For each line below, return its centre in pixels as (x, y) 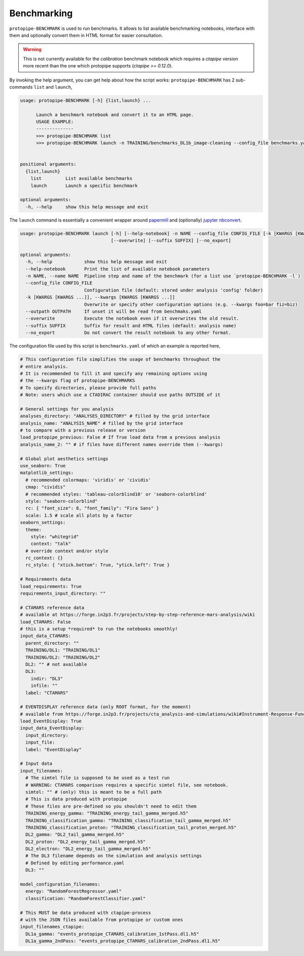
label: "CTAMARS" (47, 693)
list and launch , (53, 87)
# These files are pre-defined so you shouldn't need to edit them (111, 806)
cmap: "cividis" (46, 487)
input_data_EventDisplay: (52, 728)
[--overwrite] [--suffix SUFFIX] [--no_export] (171, 241)
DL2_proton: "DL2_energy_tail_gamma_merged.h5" (86, 842)
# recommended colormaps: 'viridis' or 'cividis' (88, 480)
